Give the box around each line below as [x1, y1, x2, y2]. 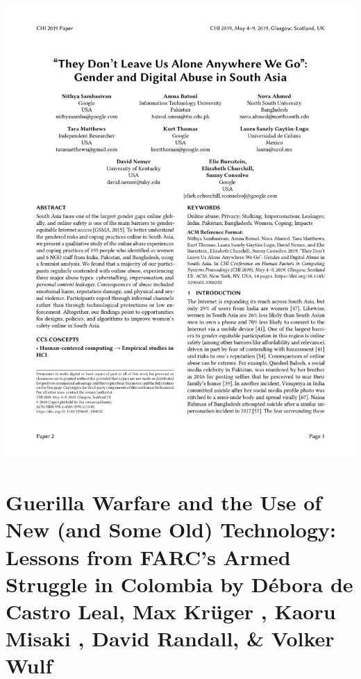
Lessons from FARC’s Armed [6, 542, 291, 571]
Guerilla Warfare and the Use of [6, 488, 322, 517]
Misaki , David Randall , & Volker [6, 624, 335, 653]
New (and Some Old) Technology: [6, 515, 337, 544]
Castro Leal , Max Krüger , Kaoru [6, 596, 336, 625]
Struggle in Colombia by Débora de [6, 569, 353, 598]
